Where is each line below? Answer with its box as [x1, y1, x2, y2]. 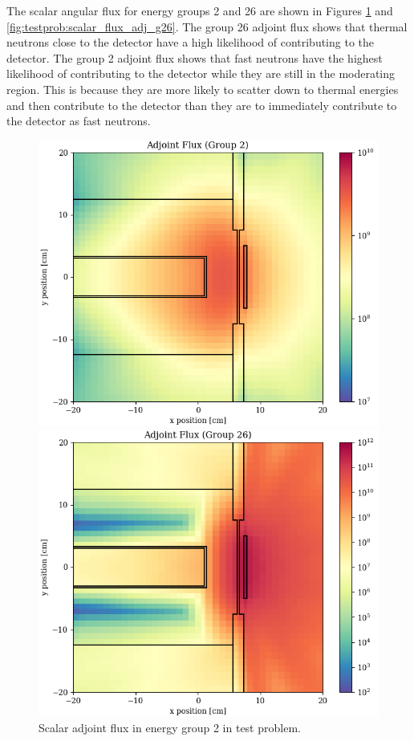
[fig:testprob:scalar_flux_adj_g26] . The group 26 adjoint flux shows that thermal [6, 18, 408, 35]
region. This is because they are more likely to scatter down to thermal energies [6, 80, 399, 97]
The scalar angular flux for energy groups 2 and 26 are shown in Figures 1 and [6, 2, 393, 18]
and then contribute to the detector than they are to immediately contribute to [6, 96, 397, 113]
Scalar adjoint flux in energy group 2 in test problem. [39, 719, 301, 736]
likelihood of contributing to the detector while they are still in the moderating [6, 65, 396, 82]
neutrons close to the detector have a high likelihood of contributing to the [6, 34, 375, 51]
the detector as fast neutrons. [6, 112, 151, 129]
